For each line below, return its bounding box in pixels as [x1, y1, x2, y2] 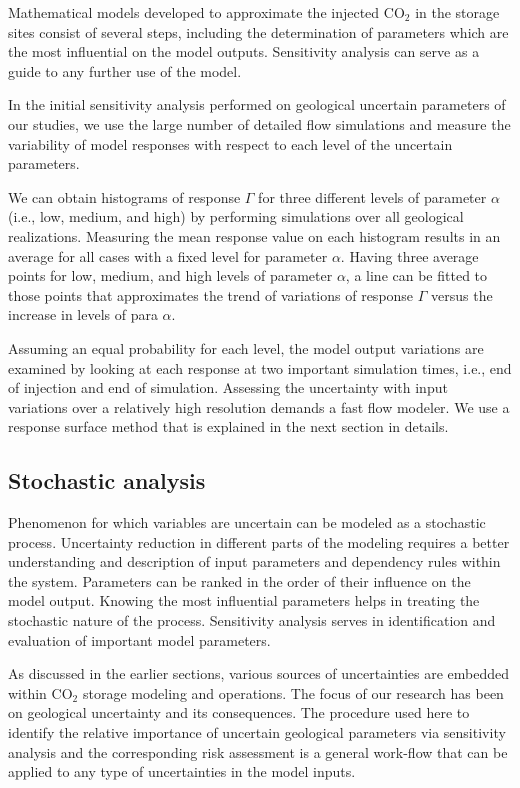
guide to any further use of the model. [8, 60, 242, 81]
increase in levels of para [8, 304, 158, 325]
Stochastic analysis [8, 465, 206, 496]
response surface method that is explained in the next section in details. [8, 416, 449, 437]
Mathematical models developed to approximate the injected [8, 2, 380, 22]
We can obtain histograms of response [8, 186, 241, 207]
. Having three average [340, 245, 479, 266]
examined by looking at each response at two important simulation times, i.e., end [8, 357, 512, 378]
